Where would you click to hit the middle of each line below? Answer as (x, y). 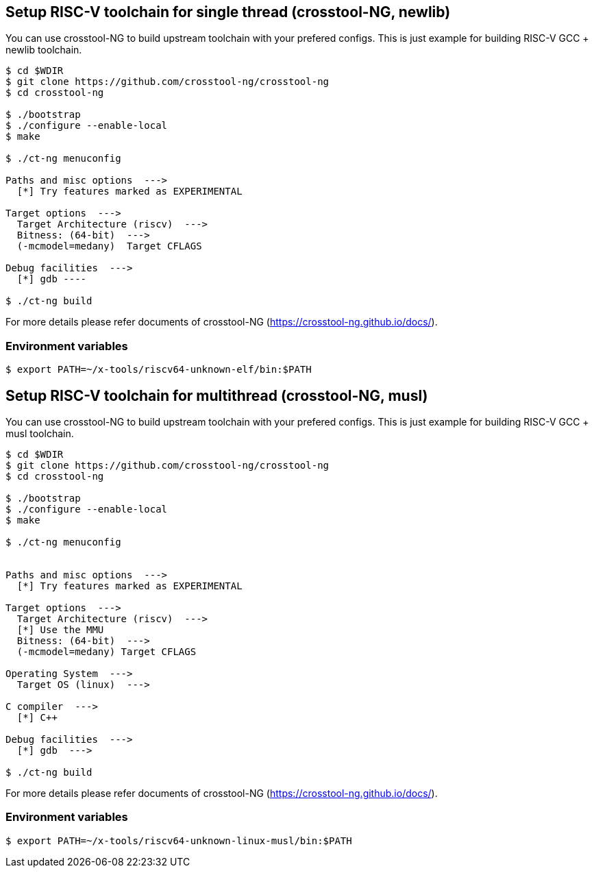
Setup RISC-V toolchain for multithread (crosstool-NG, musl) (217, 395)
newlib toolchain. (44, 50)
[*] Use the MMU (60, 630)
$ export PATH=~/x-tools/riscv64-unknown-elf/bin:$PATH (159, 370)
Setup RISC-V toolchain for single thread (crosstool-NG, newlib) (228, 12)
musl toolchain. (40, 434)
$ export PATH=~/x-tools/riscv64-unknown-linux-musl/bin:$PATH (179, 840)
